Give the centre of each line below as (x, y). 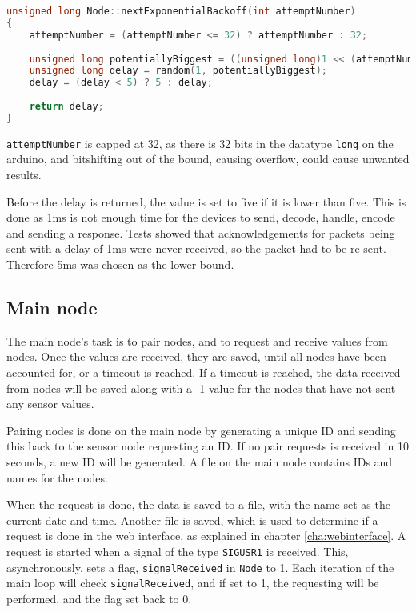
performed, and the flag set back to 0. (99, 598)
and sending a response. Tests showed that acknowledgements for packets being (201, 232)
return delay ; (66, 106)
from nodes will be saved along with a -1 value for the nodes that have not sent (201, 388)
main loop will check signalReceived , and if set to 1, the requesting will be (193, 583)
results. (24, 174)
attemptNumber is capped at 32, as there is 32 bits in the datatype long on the (200, 143)
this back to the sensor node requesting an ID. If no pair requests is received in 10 (208, 446)
